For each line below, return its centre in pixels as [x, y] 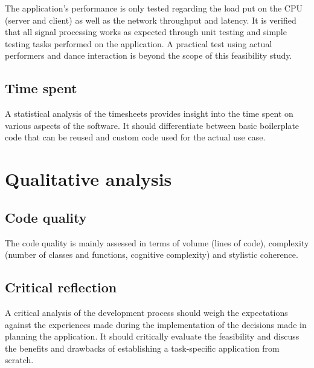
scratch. [19, 360]
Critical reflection [61, 287]
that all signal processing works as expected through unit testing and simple [146, 32]
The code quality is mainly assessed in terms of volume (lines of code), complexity [157, 242]
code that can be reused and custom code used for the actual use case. [135, 137]
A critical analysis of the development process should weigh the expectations [146, 312]
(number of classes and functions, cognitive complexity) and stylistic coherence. [152, 255]
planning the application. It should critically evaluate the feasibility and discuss [152, 336]
